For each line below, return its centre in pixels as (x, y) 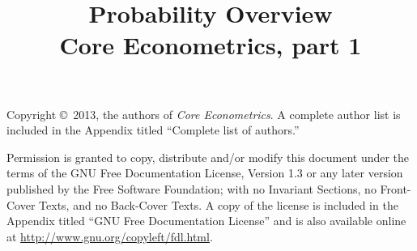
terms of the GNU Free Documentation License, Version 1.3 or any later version (205, 173)
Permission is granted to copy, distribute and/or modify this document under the (208, 157)
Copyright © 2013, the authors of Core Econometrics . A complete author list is (204, 114)
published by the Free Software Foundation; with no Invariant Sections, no (191, 188)
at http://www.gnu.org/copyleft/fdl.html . (110, 236)
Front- (396, 188)
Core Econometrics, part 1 (211, 45)
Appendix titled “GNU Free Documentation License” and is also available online (206, 221)
